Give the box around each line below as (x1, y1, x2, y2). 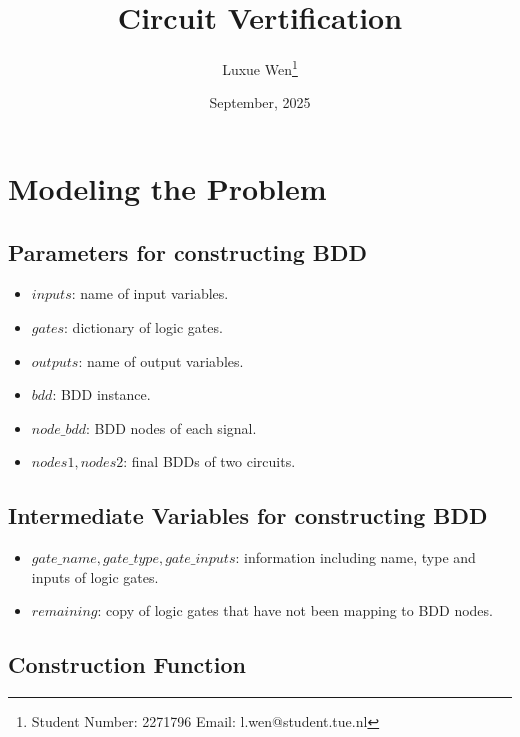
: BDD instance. (52, 384, 151, 405)
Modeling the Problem (8, 167, 327, 208)
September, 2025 (209, 92, 311, 113)
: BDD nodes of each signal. (86, 417, 257, 438)
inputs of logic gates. (31, 566, 159, 587)
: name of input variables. (71, 283, 229, 304)
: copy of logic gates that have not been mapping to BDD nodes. (97, 600, 493, 621)
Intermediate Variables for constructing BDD (8, 500, 488, 531)
